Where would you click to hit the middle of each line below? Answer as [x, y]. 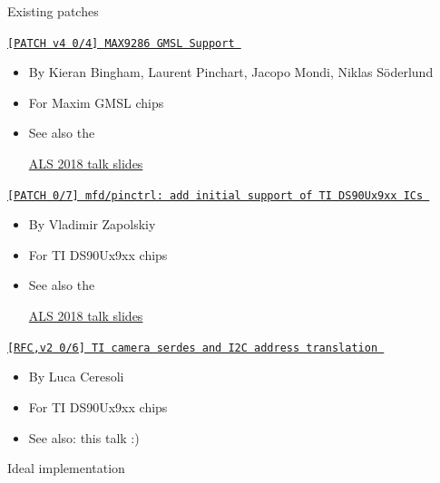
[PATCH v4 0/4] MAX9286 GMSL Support [121, 43]
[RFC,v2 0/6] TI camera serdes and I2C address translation [193, 348]
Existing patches [53, 11]
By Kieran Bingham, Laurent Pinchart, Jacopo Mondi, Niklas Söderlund [231, 72]
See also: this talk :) [84, 437]
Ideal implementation [66, 468]
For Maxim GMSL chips [96, 102]
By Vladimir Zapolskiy [92, 224]
